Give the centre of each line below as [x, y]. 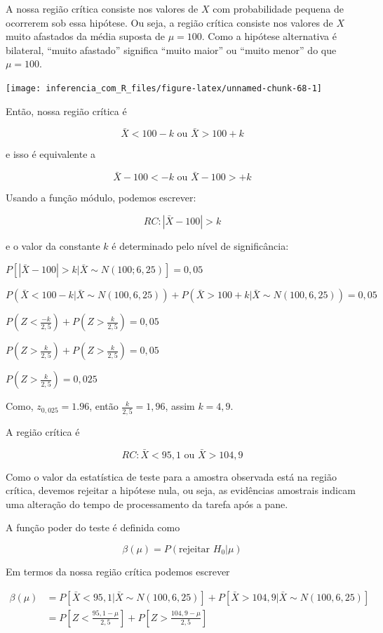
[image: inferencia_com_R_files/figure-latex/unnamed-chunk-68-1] [164, 88]
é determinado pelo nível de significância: [200, 245]
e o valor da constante [53, 245]
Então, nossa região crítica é [66, 111]
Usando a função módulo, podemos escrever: [101, 198]
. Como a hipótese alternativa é [269, 36]
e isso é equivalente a [51, 154]
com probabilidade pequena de [278, 8]
